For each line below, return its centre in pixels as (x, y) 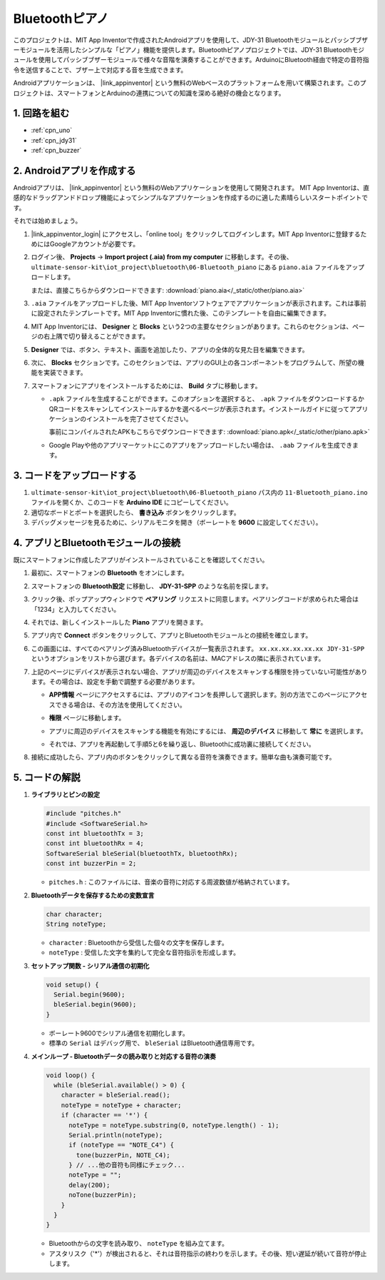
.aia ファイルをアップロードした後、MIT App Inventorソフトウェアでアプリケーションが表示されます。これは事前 (199, 303)
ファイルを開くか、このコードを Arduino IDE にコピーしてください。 (132, 503)
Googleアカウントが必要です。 (94, 244)
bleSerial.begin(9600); (95, 1004)
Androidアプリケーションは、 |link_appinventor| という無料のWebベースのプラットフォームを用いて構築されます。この (186, 83)
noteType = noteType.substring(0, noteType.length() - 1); (174, 1125)
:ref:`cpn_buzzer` (56, 151)
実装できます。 (65, 373)
